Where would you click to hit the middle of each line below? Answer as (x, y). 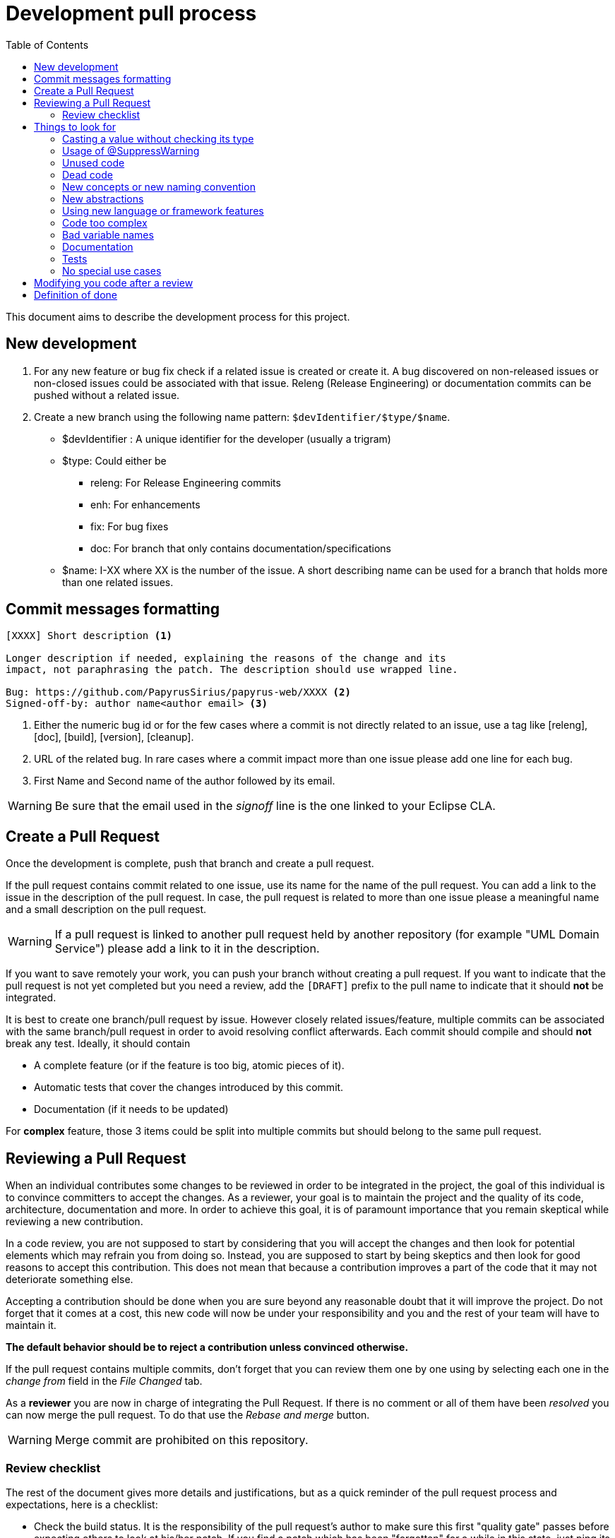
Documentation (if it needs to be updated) (131, 1109)
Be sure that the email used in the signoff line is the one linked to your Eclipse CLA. (275, 806)
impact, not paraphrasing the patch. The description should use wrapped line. (232, 670)
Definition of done (76, 294)
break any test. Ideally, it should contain (98, 1044)
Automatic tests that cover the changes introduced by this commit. (189, 1087)
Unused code (94, 162)
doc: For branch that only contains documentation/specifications (241, 548)
